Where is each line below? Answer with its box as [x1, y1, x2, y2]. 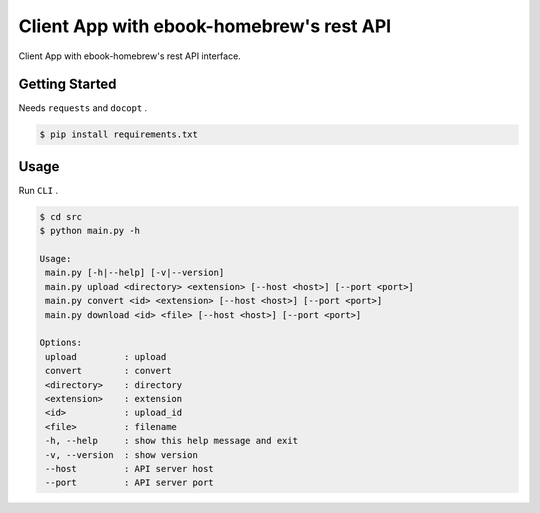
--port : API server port [45, 477, 214, 489]
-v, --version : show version [45, 449, 199, 460]
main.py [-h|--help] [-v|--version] [45, 267, 225, 279]
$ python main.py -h [39, 225, 140, 237]
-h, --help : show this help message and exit [45, 435, 299, 447]
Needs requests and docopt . [18, 102, 148, 114]
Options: [39, 337, 83, 349]
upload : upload [45, 351, 167, 362]
